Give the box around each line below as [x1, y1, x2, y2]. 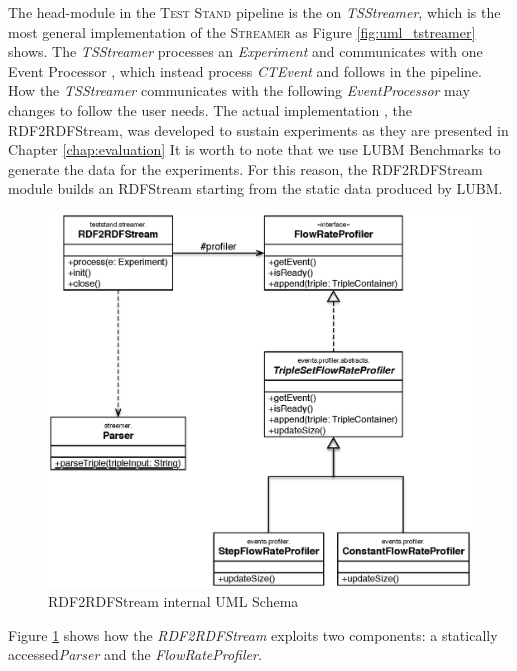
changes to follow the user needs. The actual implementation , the [8, 99, 412, 120]
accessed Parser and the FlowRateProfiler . [8, 644, 262, 665]
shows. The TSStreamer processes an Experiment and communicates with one [8, 41, 483, 62]
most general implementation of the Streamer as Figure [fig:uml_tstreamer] [8, 21, 476, 42]
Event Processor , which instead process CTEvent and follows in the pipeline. [8, 60, 482, 81]
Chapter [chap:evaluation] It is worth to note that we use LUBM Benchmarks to [8, 139, 501, 160]
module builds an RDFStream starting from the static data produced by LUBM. [8, 178, 503, 199]
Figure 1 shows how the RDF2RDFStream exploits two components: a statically [8, 624, 498, 645]
